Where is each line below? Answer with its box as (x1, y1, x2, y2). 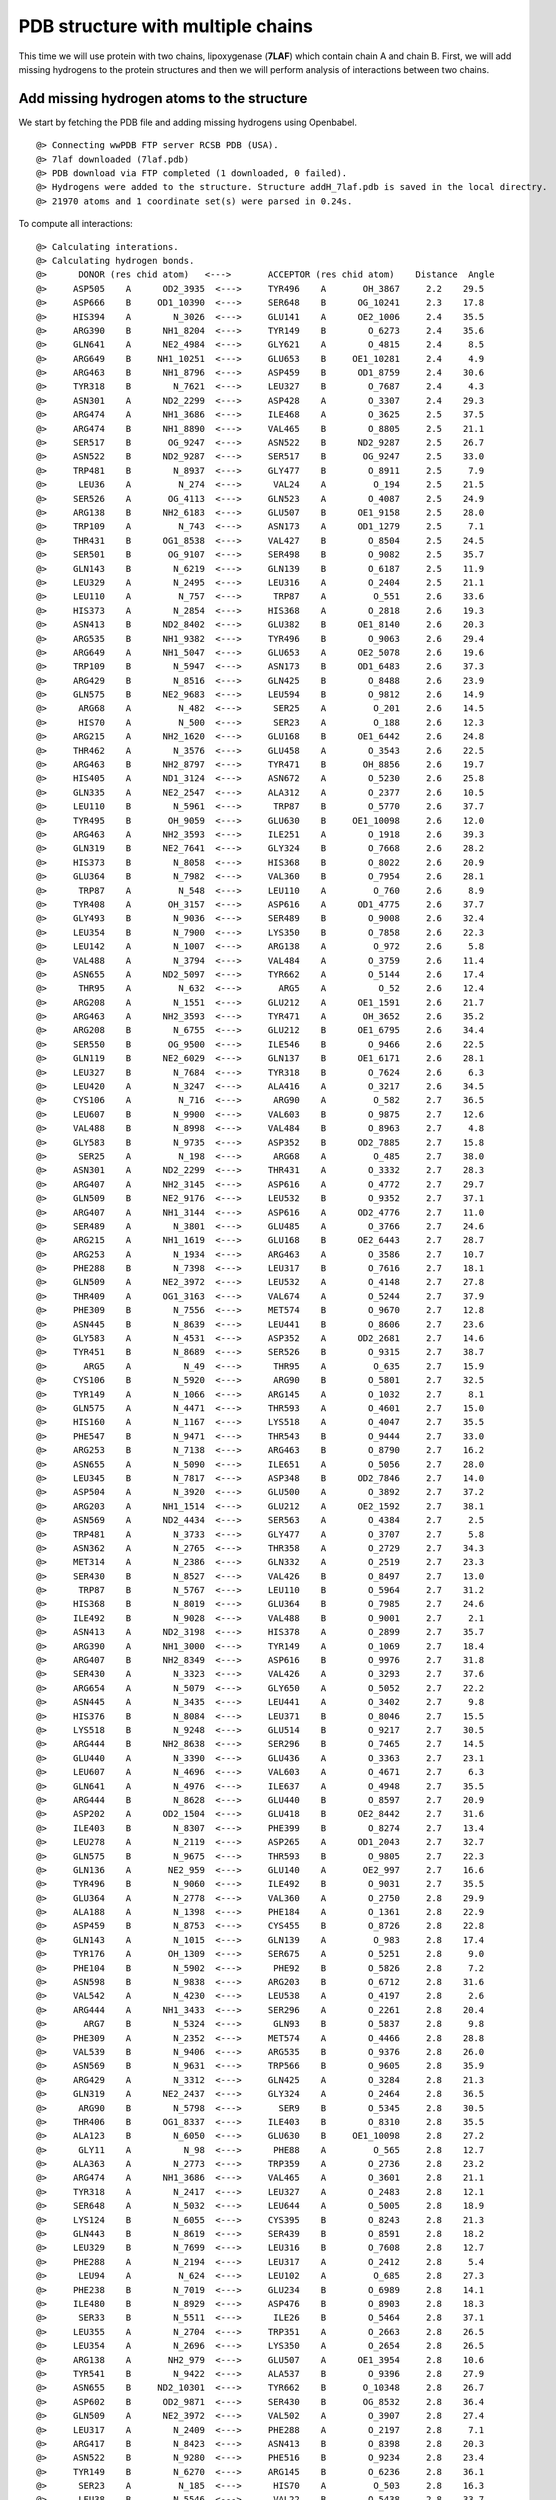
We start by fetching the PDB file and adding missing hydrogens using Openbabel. (18, 116, 357, 128)
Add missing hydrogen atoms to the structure (18, 90, 308, 107)
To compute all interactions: (18, 218, 134, 230)
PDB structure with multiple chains (18, 15, 314, 37)
